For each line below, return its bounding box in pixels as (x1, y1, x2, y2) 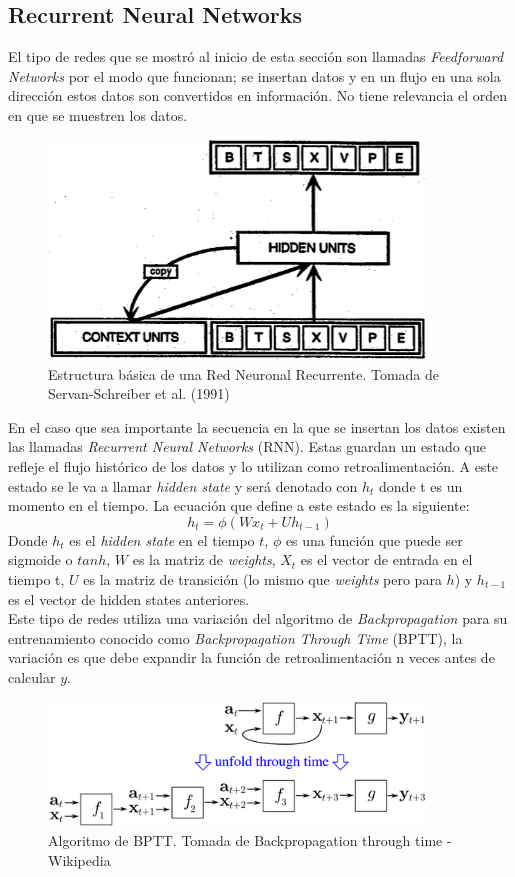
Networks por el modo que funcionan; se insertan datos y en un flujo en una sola (8, 65, 501, 86)
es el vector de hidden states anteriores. (8, 588, 250, 609)
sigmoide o (8, 549, 73, 570)
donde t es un (379, 475, 463, 496)
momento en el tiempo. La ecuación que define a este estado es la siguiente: (8, 495, 470, 516)
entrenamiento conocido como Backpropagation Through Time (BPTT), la (8, 627, 463, 648)
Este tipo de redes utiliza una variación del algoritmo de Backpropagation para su (8, 608, 508, 629)
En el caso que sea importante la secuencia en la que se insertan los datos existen (8, 416, 506, 437)
